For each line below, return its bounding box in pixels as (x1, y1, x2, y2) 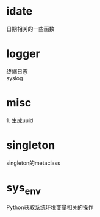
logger (6, 47, 41, 61)
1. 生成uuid (6, 117, 34, 124)
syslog (6, 74, 23, 81)
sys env (6, 181, 41, 197)
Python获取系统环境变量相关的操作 (6, 204, 94, 211)
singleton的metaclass (6, 159, 61, 167)
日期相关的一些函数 (6, 25, 55, 32)
